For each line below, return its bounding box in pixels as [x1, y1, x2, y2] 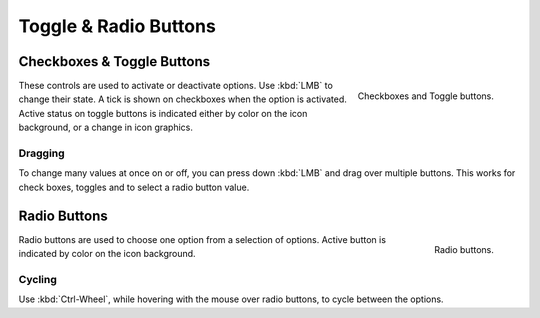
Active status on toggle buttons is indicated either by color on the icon [18, 107, 308, 119]
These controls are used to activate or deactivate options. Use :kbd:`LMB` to [18, 80, 334, 92]
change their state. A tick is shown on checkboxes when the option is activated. [18, 93, 347, 105]
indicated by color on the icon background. [18, 248, 196, 260]
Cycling [18, 272, 57, 286]
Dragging [18, 146, 65, 160]
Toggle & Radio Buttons [18, 15, 217, 37]
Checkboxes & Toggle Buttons [18, 53, 211, 70]
